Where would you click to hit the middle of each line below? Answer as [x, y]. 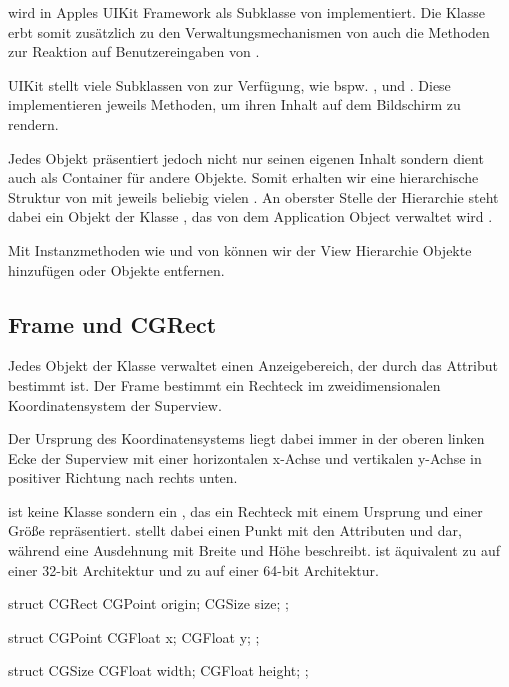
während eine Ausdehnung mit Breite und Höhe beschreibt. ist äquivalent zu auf [254, 550]
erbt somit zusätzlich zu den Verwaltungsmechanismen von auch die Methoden [249, 31]
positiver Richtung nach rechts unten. [123, 477]
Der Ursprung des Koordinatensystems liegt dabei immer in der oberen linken [246, 438]
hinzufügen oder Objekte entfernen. [116, 269]
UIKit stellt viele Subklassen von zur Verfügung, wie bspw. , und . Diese [229, 84]
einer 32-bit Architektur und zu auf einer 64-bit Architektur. [193, 569]
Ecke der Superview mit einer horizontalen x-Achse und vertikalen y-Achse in [245, 457]
